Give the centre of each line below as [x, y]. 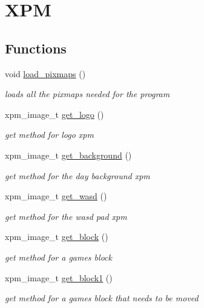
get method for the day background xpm [77, 175]
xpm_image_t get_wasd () [56, 196]
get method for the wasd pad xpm [66, 216]
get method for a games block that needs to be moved [102, 298]
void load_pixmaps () [45, 73]
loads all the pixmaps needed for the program [87, 94]
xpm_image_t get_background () [68, 155]
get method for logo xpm [49, 135]
